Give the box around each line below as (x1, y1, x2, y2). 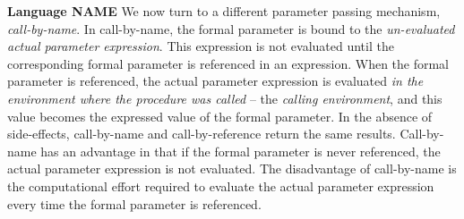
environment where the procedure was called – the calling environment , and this (7, 88, 443, 107)
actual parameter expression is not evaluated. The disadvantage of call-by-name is (7, 159, 457, 178)
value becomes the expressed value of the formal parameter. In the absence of (7, 106, 433, 125)
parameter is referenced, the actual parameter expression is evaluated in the (7, 72, 424, 90)
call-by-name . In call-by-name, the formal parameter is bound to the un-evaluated (7, 19, 455, 38)
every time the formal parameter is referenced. (7, 194, 262, 213)
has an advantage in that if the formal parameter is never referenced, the (40, 141, 441, 160)
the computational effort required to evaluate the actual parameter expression (7, 176, 434, 195)
